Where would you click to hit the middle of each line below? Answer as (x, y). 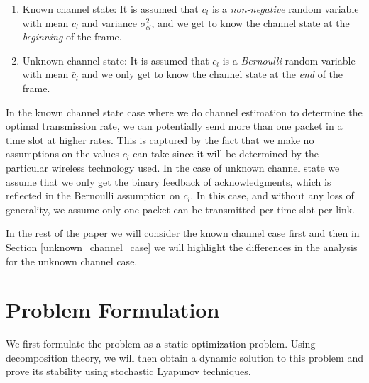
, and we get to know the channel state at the (250, 22)
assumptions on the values (63, 154)
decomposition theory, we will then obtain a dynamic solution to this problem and (184, 357)
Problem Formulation (113, 310)
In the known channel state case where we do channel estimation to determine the (184, 112)
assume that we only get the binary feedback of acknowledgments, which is (169, 181)
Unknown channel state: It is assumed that (116, 60)
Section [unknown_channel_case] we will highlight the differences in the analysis (182, 246)
